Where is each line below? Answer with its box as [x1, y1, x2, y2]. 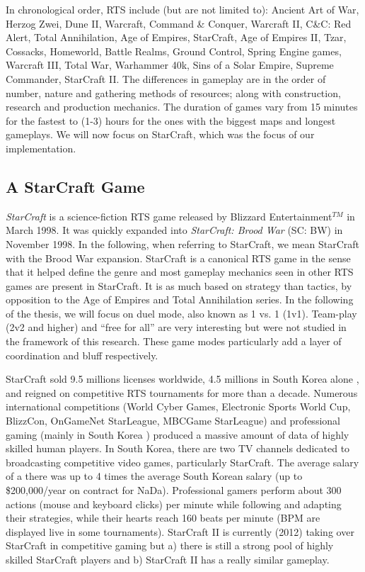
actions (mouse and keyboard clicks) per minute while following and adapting [6, 496, 342, 511]
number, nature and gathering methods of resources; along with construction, [6, 85, 341, 100]
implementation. [6, 140, 76, 155]
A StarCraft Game [6, 175, 145, 197]
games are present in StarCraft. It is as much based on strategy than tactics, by [6, 278, 352, 293]
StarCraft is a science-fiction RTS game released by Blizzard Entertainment [6, 208, 332, 223]
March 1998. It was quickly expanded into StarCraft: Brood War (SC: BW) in [6, 223, 343, 237]
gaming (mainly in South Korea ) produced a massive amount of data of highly [6, 427, 349, 442]
